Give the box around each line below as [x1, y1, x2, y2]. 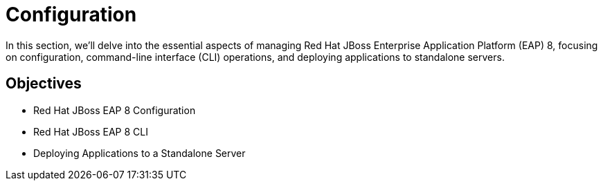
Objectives [6, 75, 82, 93]
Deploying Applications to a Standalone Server [33, 147, 246, 159]
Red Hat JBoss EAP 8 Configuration [33, 104, 196, 116]
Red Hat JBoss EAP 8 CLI [33, 125, 148, 138]
